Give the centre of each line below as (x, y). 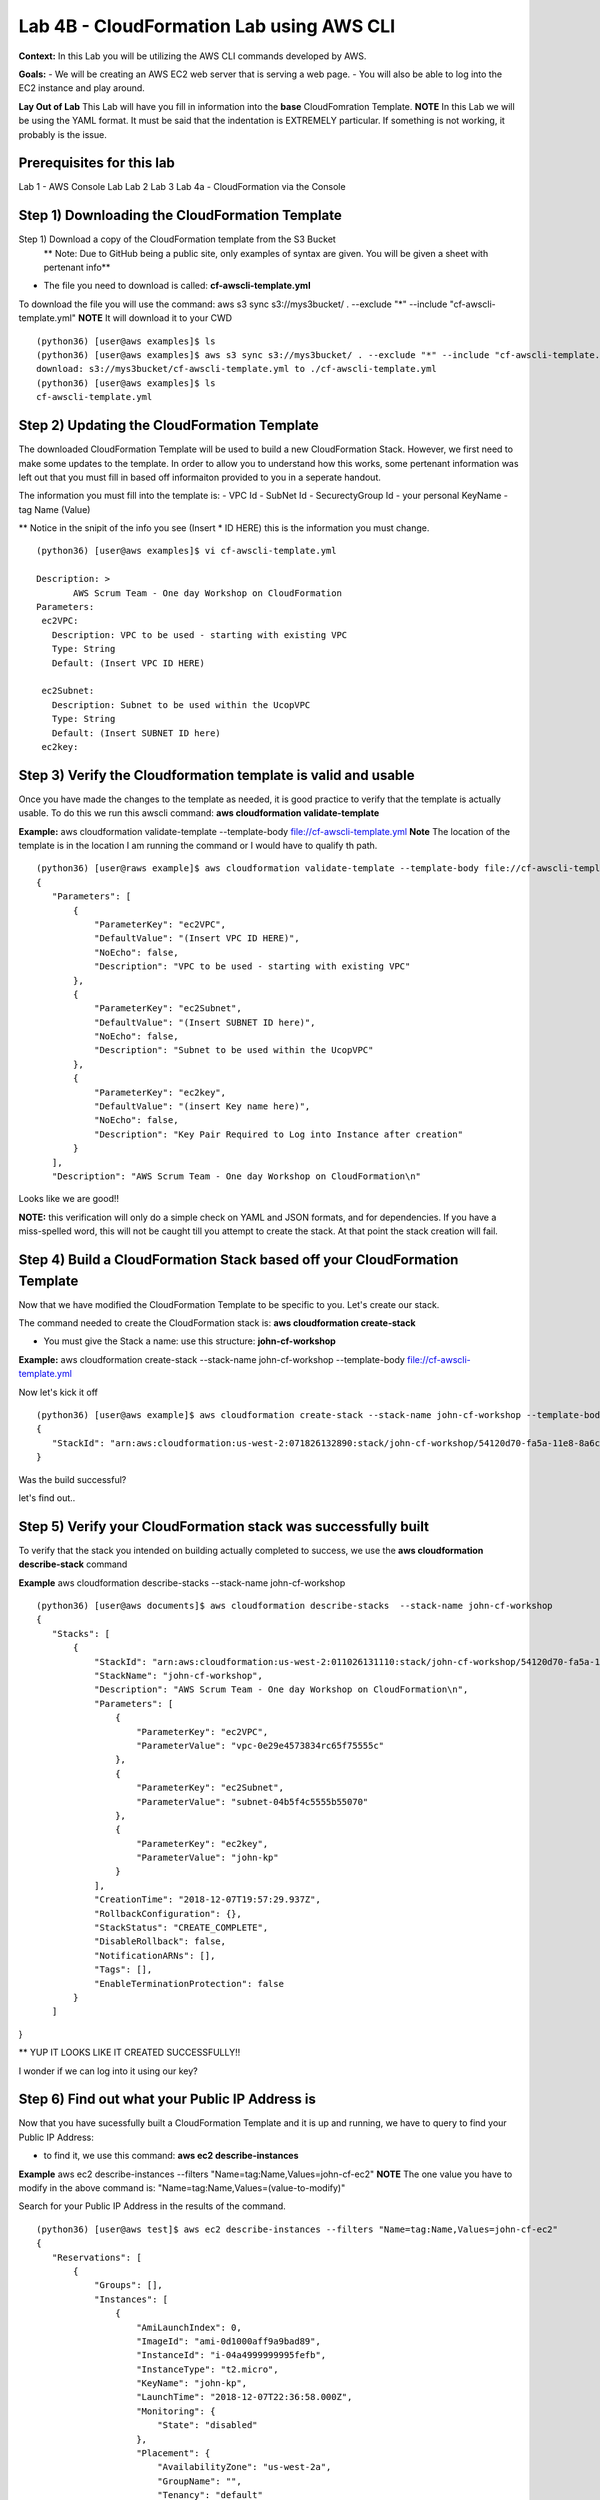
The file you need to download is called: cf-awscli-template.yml (177, 286)
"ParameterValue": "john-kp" (207, 1858)
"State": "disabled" (207, 2425)
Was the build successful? (72, 1479)
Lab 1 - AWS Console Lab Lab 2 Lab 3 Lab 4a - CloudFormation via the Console (182, 187)
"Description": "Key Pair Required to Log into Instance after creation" (278, 1134)
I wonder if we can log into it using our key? (108, 2071)
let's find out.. (47, 1497)
